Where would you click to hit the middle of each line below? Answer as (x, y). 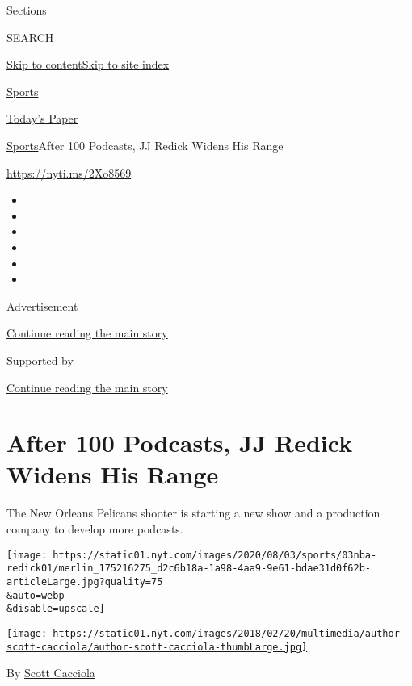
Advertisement (42, 305)
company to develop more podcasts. (95, 529)
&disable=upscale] (56, 609)
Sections (27, 10)
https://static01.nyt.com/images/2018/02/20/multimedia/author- (229, 633)
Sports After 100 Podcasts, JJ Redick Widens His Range (145, 145)
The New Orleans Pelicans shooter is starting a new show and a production (193, 513)
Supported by (40, 360)
